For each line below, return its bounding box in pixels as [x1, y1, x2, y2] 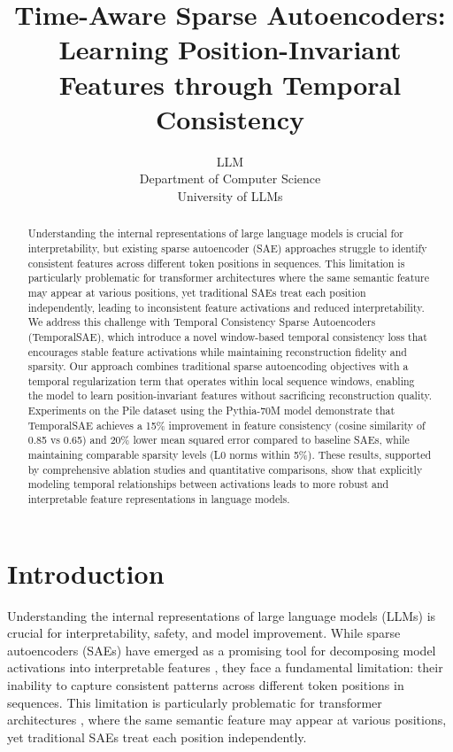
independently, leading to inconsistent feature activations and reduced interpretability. [27, 299, 425, 314]
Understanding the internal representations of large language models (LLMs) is [7, 606, 436, 624]
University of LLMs [177, 186, 283, 205]
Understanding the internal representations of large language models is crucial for [27, 226, 403, 241]
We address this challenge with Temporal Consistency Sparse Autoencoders [27, 314, 376, 329]
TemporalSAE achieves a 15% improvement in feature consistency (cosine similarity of [27, 417, 426, 432]
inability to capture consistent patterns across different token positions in [7, 676, 404, 694]
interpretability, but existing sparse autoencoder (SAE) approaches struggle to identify [27, 240, 427, 255]
